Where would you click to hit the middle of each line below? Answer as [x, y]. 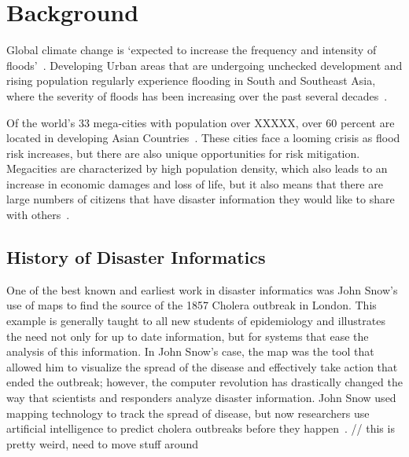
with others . [38, 215]
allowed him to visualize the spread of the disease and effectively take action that [202, 366]
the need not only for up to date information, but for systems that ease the [188, 336]
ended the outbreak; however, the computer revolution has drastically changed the [204, 382]
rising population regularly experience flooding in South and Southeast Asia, [191, 80]
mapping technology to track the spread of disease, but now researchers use [188, 413]
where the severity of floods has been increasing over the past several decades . [197, 95]
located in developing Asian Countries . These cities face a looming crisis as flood [203, 138]
